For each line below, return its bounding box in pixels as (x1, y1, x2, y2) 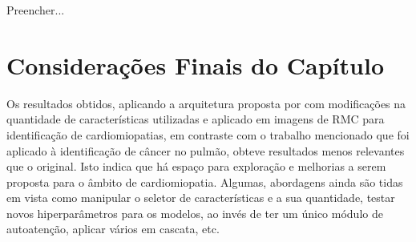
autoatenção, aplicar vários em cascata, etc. (6, 220, 220, 237)
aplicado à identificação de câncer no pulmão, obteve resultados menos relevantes (6, 142, 405, 159)
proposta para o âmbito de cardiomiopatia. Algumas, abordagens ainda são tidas (6, 173, 403, 190)
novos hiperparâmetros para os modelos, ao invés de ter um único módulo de (6, 204, 383, 221)
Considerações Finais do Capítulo (6, 48, 384, 81)
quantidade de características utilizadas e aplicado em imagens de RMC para (6, 111, 385, 127)
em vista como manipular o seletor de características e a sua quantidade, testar (6, 189, 395, 206)
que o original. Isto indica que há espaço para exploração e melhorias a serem (6, 158, 386, 175)
